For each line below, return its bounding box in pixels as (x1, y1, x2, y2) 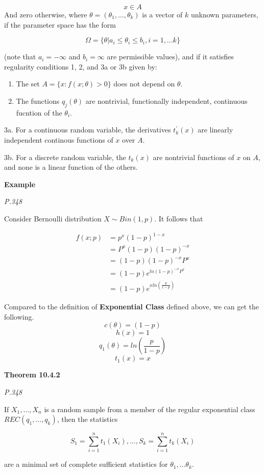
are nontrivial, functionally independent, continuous (85, 95, 248, 106)
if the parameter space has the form (4, 19, 116, 30)
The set (16, 78, 40, 89)
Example (4, 178, 36, 189)
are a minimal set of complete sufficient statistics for (4, 459, 168, 469)
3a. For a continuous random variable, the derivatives (4, 124, 171, 135)
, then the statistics (57, 414, 118, 424)
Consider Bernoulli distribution (4, 213, 102, 223)
